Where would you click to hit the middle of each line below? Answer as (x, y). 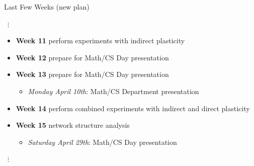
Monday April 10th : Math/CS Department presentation (113, 91)
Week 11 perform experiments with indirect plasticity (100, 40)
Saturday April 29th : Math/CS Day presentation (102, 142)
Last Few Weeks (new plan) (47, 7)
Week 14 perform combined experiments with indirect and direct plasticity (133, 108)
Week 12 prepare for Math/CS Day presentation (92, 57)
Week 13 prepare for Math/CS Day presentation (92, 74)
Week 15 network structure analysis (73, 125)
